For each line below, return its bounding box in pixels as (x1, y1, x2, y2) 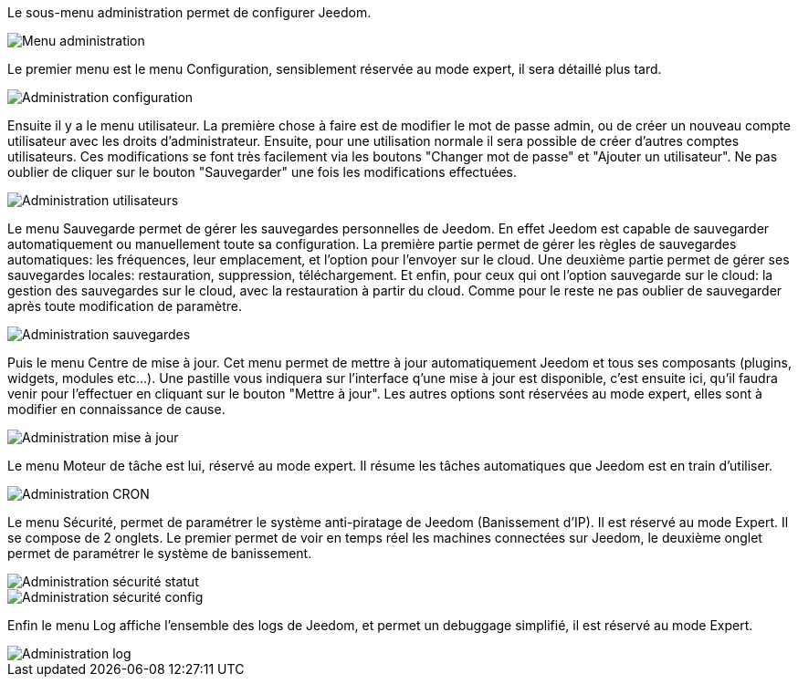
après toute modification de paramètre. (7, 298, 242, 314)
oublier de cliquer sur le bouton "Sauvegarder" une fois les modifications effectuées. (7, 164, 517, 180)
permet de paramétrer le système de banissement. (7, 545, 312, 561)
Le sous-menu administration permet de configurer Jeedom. (7, 5, 372, 20)
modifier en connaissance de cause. (7, 401, 226, 417)
